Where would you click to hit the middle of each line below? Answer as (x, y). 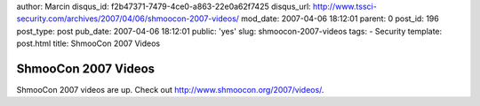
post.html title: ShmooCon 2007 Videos (88, 43)
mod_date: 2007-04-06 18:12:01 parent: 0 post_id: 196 (340, 19)
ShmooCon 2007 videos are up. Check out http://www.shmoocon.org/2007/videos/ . (170, 90)
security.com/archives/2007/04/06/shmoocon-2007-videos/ (128, 19)
